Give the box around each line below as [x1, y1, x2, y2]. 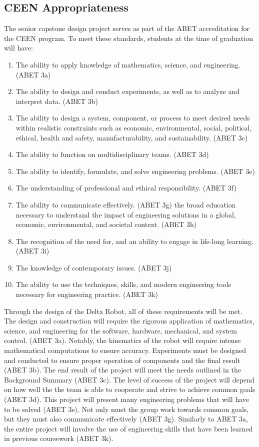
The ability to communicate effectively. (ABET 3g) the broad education [15, 199, 236, 209]
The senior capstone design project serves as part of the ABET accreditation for [4, 23, 250, 33]
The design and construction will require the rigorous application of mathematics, [4, 315, 254, 326]
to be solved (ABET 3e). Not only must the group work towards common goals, [4, 403, 249, 414]
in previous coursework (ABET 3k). [4, 433, 113, 443]
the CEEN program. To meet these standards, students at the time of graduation [4, 32, 253, 43]
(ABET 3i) [15, 245, 49, 256]
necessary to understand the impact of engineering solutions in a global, [15, 209, 236, 219]
